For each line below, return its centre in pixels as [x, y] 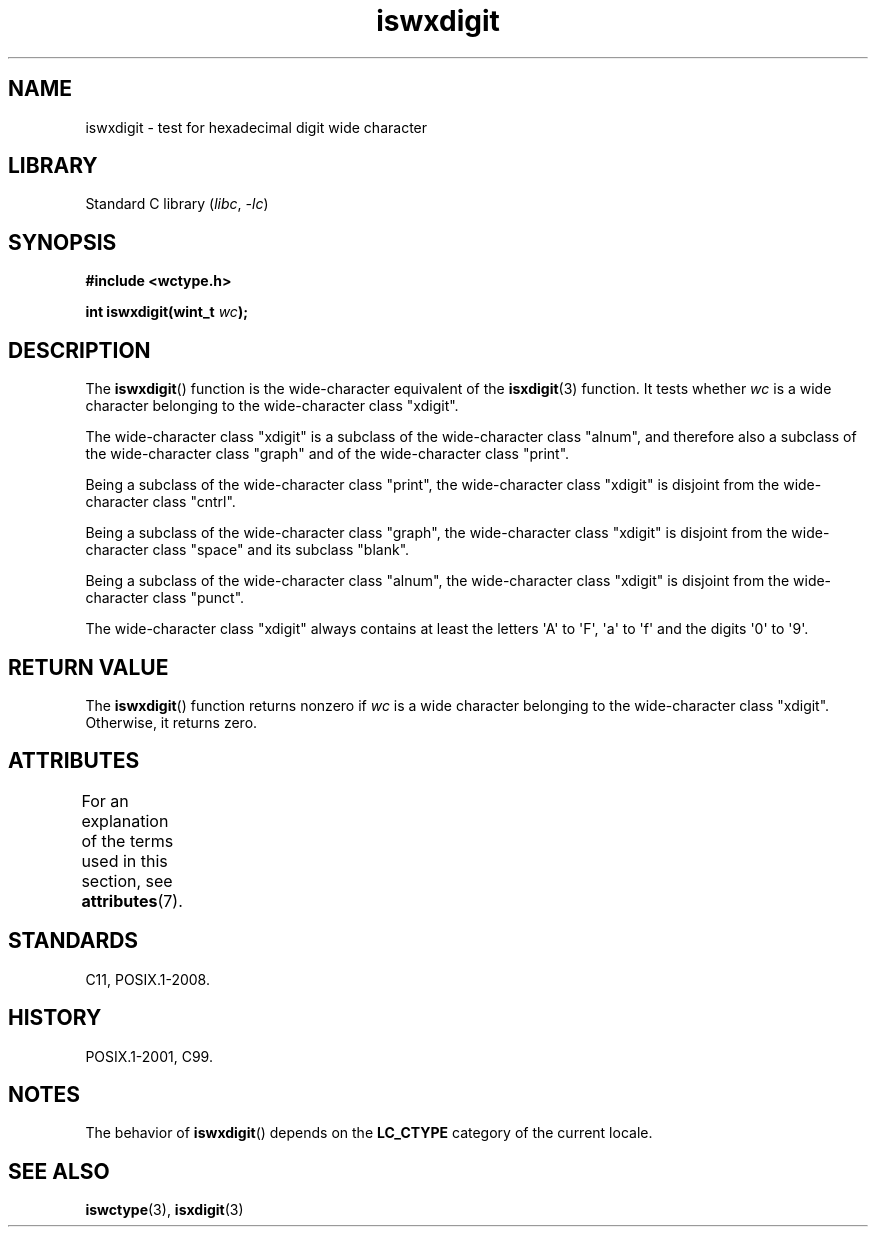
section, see [127, 880]
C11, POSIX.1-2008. [147, 979]
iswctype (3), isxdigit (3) [164, 1210]
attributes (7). [132, 900]
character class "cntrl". [160, 502]
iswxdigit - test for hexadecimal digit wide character [256, 127]
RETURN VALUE [88, 667]
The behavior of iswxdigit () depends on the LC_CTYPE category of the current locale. [369, 1133]
